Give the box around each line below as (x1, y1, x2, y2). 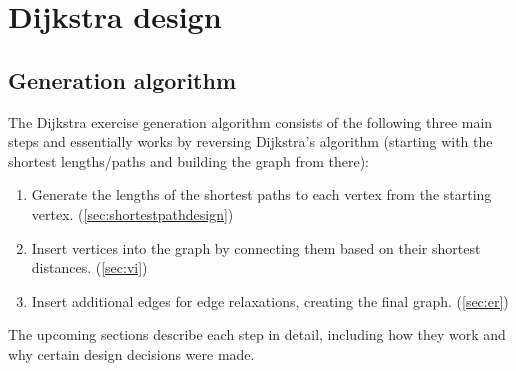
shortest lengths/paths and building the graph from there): (8, 150, 370, 171)
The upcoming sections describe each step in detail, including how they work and (8, 324, 506, 345)
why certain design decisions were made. (8, 343, 255, 364)
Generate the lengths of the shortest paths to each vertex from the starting (31, 184, 492, 205)
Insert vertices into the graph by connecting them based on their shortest (31, 237, 481, 258)
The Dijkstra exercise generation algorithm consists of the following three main (8, 111, 493, 132)
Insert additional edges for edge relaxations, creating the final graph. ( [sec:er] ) (31, 290, 509, 311)
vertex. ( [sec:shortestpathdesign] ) (31, 203, 234, 224)
